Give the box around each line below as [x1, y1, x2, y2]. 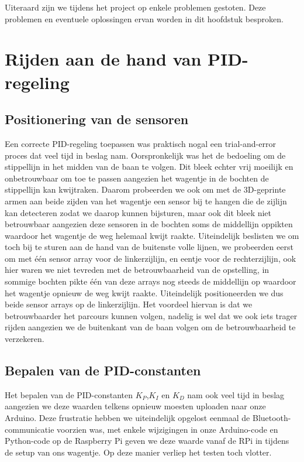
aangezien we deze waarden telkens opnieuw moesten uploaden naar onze [5, 400, 266, 412]
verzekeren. [5, 333, 44, 345]
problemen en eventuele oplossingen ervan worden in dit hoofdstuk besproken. [5, 12, 284, 25]
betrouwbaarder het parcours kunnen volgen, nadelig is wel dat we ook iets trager [5, 309, 298, 321]
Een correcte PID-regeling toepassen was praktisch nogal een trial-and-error [5, 137, 276, 149]
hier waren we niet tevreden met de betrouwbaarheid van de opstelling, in [5, 263, 270, 276]
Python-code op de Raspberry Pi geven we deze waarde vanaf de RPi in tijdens [5, 434, 289, 447]
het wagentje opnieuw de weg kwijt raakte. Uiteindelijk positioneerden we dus [5, 286, 284, 299]
